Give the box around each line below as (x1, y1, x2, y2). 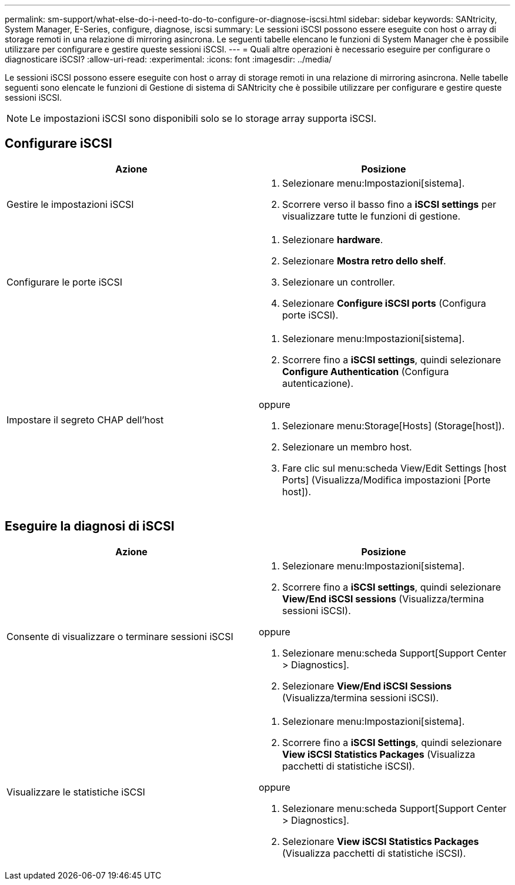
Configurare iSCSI (5, 136, 112, 151)
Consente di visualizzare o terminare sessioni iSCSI (6, 630, 233, 642)
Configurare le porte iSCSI (6, 276, 123, 288)
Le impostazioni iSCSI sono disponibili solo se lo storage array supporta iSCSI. (30, 112, 377, 124)
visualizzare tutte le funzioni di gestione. (282, 210, 461, 222)
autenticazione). (282, 377, 354, 389)
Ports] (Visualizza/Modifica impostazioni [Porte (282, 473, 491, 486)
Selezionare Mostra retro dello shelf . (282, 254, 446, 267)
